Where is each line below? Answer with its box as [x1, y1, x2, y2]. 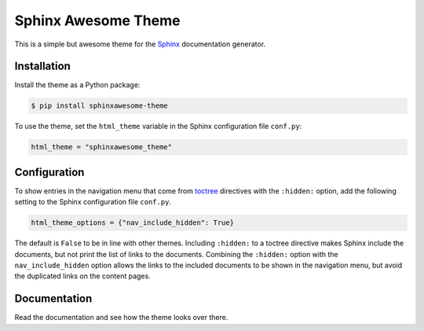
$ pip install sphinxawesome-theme [31, 101, 168, 110]
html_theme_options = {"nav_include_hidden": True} [31, 219, 235, 227]
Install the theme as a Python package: [14, 80, 141, 90]
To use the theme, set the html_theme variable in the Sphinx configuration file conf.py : [14, 122, 302, 131]
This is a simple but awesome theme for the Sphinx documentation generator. [14, 39, 266, 49]
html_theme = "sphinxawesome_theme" [31, 142, 173, 152]
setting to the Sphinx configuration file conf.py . [14, 197, 172, 207]
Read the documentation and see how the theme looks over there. [14, 313, 228, 322]
